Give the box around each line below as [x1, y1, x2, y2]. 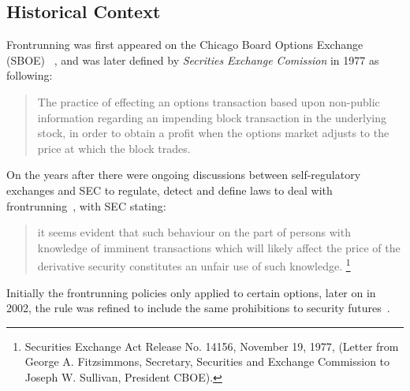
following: [6, 67, 53, 84]
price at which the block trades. [37, 140, 191, 156]
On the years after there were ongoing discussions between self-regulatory [6, 166, 361, 183]
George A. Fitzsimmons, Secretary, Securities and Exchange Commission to [24, 353, 390, 370]
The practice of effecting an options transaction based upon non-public [37, 93, 380, 110]
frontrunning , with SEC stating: [6, 197, 166, 214]
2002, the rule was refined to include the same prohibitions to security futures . [6, 300, 390, 316]
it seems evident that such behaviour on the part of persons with [37, 224, 351, 240]
